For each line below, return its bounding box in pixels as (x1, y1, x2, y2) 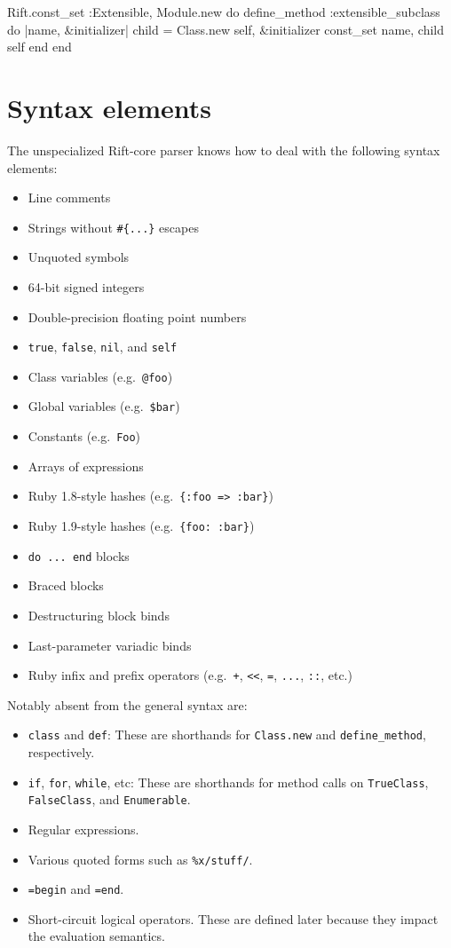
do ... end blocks (28, 546, 130, 565)
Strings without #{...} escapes (28, 217, 199, 236)
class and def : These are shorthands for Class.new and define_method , (28, 725, 426, 744)
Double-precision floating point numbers (28, 307, 247, 326)
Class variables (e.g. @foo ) (28, 367, 173, 385)
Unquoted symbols (28, 248, 130, 266)
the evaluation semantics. (28, 927, 165, 945)
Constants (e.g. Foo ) (28, 427, 141, 446)
